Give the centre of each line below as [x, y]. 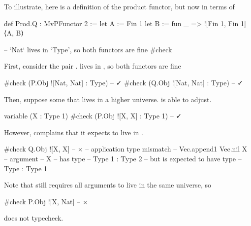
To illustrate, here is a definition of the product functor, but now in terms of [119, 6]
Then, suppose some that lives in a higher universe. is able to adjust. [108, 99]
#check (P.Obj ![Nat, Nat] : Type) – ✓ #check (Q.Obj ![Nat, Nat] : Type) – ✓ [124, 82]
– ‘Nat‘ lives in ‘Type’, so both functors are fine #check [88, 49]
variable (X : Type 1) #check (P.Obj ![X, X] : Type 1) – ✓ [93, 116]
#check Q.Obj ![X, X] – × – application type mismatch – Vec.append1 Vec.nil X [126, 149]
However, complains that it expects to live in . [74, 132]
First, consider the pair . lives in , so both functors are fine [93, 66]
